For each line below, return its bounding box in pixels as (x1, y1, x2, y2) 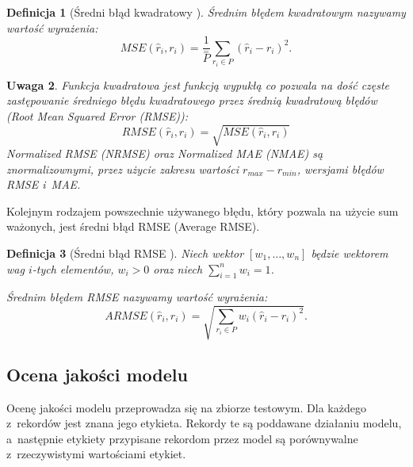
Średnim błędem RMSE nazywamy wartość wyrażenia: (6, 289, 268, 305)
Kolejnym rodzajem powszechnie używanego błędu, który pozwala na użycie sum (6, 202, 399, 219)
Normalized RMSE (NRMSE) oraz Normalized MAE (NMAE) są (6, 144, 323, 161)
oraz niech (153, 260, 203, 277)
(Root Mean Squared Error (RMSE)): (6, 107, 189, 124)
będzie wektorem (311, 244, 388, 261)
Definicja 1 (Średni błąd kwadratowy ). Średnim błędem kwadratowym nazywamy (6, 4, 406, 20)
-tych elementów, (32, 260, 114, 277)
